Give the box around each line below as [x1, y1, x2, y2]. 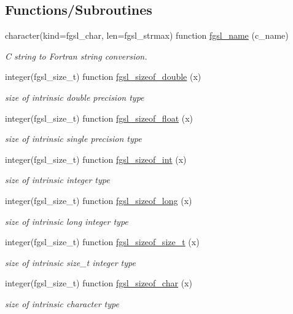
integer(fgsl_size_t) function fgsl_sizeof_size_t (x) [5, 235, 200, 248]
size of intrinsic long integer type [5, 214, 128, 227]
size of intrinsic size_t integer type [5, 256, 136, 269]
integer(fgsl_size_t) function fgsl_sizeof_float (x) [5, 111, 193, 124]
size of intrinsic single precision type [5, 132, 142, 145]
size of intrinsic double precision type [5, 90, 144, 103]
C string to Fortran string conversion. [5, 49, 147, 62]
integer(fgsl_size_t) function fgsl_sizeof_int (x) [5, 152, 187, 165]
